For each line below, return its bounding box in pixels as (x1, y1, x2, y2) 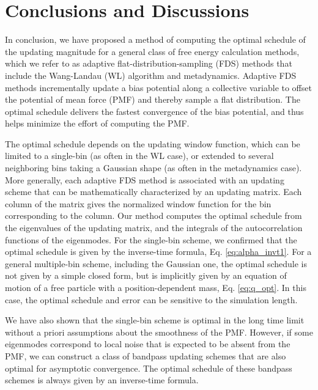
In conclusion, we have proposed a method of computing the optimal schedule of (5, 33, 306, 46)
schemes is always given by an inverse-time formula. (5, 373, 199, 386)
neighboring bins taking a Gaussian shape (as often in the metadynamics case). (5, 161, 302, 174)
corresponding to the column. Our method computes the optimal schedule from (5, 209, 302, 222)
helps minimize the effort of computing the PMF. (5, 117, 190, 130)
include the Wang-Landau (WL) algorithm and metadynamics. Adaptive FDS (5, 68, 297, 81)
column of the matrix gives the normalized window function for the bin (5, 197, 272, 210)
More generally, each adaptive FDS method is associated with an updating (5, 173, 284, 186)
